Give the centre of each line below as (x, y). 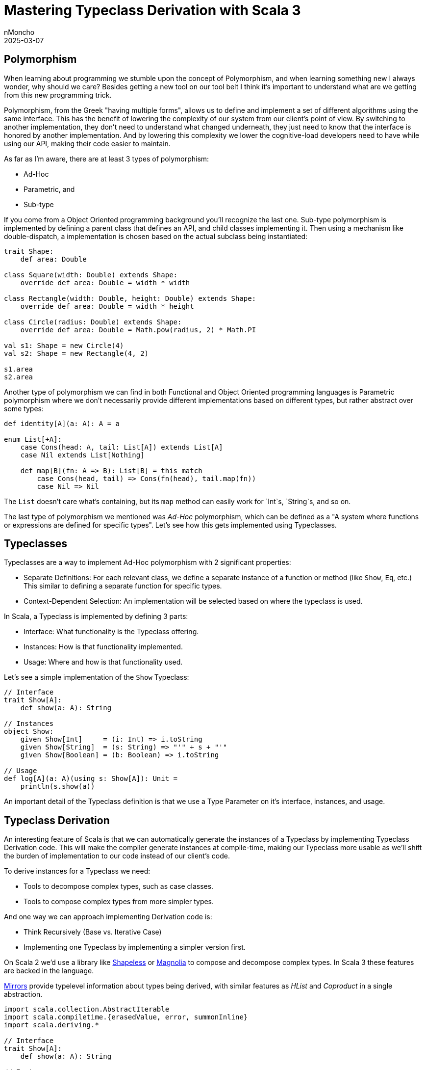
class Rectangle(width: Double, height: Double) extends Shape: (130, 298)
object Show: (29, 732)
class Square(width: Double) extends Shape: (91, 275)
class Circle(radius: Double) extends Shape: (93, 322)
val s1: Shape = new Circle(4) (64, 345)
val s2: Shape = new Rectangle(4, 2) (76, 353)
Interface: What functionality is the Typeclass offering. (111, 632)
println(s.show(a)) (58, 787)
